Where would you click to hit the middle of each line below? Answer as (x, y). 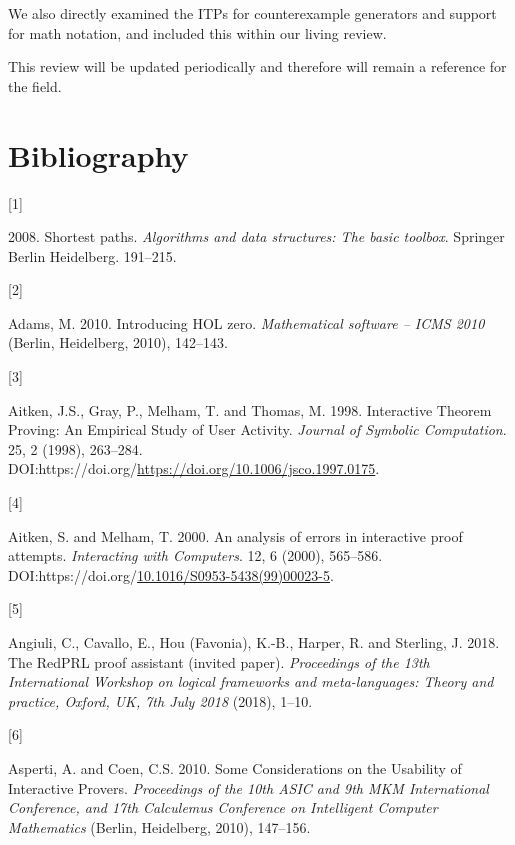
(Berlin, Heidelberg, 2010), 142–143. (118, 342)
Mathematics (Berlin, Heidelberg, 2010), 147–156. (159, 826)
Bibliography (98, 154)
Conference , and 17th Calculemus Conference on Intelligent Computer (223, 807)
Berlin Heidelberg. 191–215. (92, 255)
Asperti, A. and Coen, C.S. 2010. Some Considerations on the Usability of (235, 767)
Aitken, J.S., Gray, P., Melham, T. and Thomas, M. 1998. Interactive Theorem (250, 409)
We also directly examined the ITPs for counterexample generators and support (252, 13)
